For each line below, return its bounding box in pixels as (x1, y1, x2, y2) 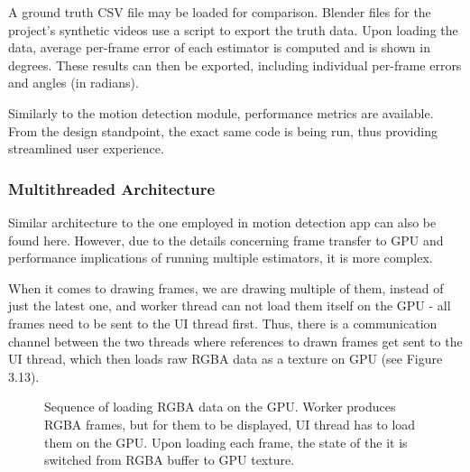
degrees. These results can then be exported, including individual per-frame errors (8, 55, 462, 74)
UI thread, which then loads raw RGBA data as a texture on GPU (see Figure (8, 349, 443, 368)
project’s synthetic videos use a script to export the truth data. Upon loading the (8, 20, 458, 39)
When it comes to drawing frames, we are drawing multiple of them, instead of (8, 278, 444, 297)
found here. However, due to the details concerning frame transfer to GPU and (8, 230, 444, 249)
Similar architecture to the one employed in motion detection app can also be (8, 212, 437, 231)
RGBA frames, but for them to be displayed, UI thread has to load (44, 414, 416, 433)
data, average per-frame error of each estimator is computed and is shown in (8, 38, 430, 57)
